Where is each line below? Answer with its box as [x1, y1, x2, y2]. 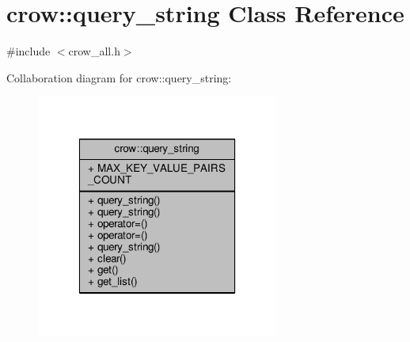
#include [6, 43, 51, 59]
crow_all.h [68, 43, 120, 59]
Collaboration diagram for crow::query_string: [6, 69, 232, 85]
